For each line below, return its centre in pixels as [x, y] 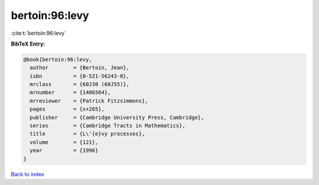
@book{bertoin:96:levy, [58, 59]
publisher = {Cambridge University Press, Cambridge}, [117, 117]
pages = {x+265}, [67, 109]
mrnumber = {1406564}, [70, 92]
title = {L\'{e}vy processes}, [87, 134]
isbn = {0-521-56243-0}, [80, 76]
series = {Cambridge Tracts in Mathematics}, [108, 126]
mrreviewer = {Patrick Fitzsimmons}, [89, 101]
